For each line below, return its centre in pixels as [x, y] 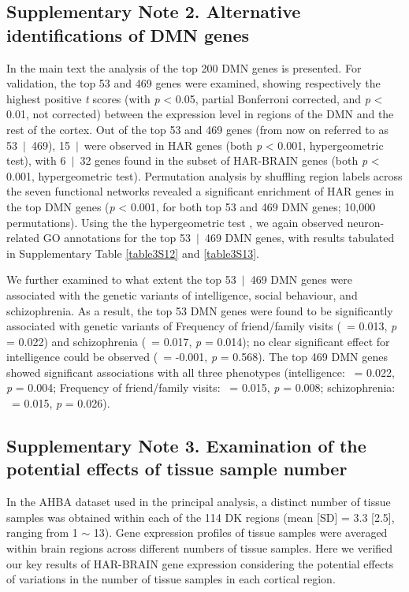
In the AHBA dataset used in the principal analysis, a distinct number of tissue [199, 502]
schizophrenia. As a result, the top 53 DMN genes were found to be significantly [200, 310]
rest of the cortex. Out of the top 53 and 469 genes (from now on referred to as [197, 129]
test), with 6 [36, 160]
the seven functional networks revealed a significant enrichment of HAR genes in [201, 191]
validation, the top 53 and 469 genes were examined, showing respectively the [193, 83]
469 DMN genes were [301, 279]
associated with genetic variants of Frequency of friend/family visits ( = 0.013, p [202, 326]
